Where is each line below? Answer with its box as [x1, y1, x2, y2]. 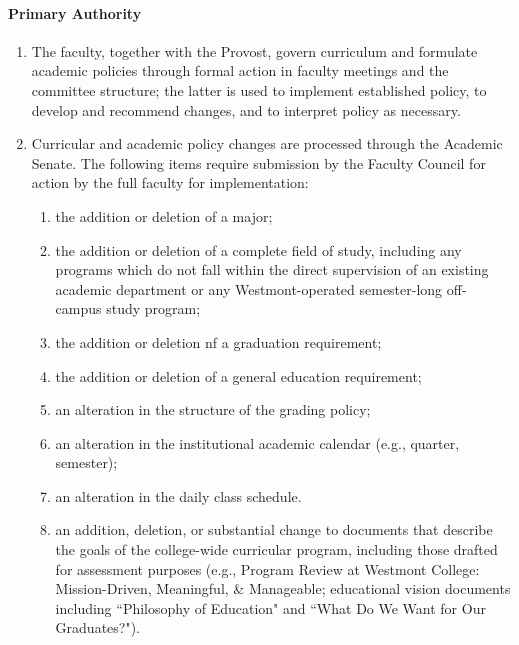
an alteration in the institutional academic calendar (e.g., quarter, [55, 432, 460, 453]
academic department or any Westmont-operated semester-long [55, 278, 443, 299]
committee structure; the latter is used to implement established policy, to [31, 79, 487, 100]
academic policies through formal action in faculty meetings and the [31, 60, 449, 81]
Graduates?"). [55, 617, 140, 638]
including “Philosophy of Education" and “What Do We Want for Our [55, 597, 486, 618]
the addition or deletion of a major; [55, 205, 273, 226]
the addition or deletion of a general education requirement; [55, 365, 422, 386]
